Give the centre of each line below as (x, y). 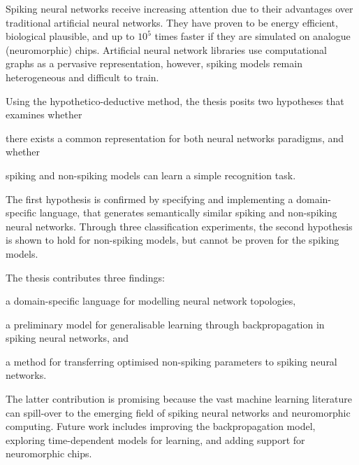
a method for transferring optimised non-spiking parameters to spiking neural (171, 361)
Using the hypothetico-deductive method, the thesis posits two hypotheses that (175, 100)
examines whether (44, 114)
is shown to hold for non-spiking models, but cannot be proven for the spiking (173, 240)
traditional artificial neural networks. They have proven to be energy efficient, (172, 22)
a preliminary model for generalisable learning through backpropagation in (165, 324)
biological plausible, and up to (70, 36)
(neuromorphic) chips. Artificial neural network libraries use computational (166, 49)
